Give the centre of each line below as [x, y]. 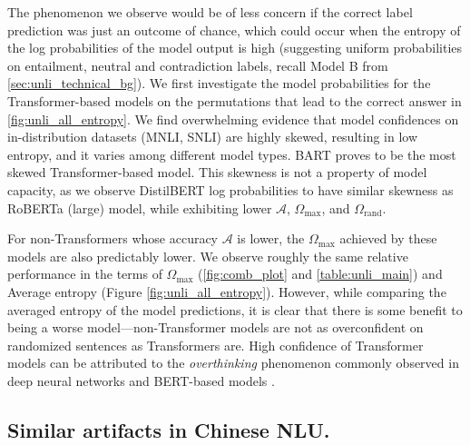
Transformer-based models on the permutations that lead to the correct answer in [235, 100]
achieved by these [388, 238]
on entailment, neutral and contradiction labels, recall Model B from [198, 65]
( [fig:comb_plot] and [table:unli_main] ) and [320, 274]
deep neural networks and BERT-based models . [141, 380]
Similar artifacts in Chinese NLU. [169, 429]
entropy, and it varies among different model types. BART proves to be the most [232, 154]
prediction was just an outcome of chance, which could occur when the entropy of [234, 30]
